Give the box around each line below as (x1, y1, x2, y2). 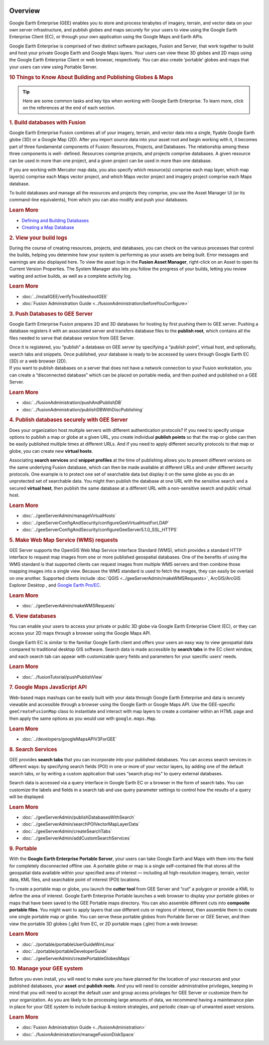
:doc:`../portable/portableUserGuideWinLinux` (21, 941, 116, 947)
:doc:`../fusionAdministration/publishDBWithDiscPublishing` (21, 406, 144, 412)
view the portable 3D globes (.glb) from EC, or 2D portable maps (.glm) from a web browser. (9, 920, 199, 927)
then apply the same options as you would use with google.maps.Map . (9, 715, 157, 721)
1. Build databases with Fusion (9, 119, 86, 126)
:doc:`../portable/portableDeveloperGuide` (21, 948, 108, 954)
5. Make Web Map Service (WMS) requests (9, 536, 118, 543)
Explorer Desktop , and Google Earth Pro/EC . (9, 582, 102, 588)
